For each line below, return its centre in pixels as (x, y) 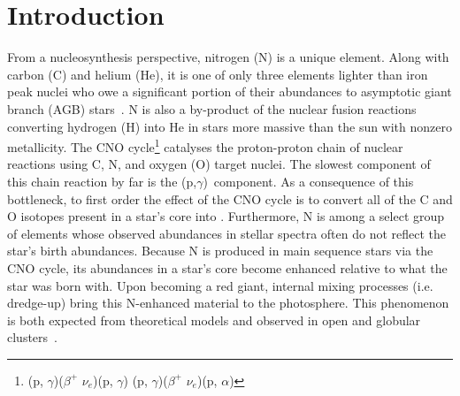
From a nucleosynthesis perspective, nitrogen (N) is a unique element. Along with (228, 57)
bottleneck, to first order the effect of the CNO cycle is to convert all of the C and (230, 198)
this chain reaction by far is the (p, (102, 181)
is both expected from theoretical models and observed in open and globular (214, 320)
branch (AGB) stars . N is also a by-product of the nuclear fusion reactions (212, 108)
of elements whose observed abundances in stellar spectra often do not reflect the (227, 233)
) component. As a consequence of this (308, 181)
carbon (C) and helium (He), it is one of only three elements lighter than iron (218, 74)
